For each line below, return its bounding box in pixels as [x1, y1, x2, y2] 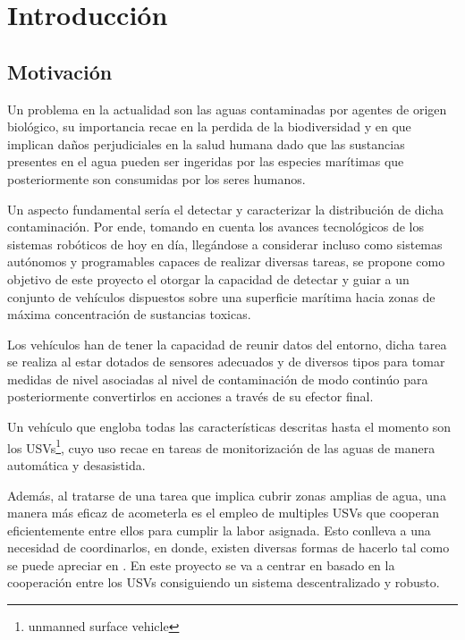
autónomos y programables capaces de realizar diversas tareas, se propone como [7, 252, 445, 271]
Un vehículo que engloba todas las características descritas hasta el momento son [7, 417, 452, 436]
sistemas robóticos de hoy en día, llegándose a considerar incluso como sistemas [7, 234, 443, 253]
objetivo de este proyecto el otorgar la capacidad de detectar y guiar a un [7, 269, 410, 288]
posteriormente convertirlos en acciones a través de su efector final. [7, 387, 374, 406]
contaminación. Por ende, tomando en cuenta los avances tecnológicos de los [7, 217, 424, 236]
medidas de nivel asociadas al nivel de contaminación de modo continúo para [7, 369, 428, 388]
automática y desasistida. [7, 455, 146, 474]
